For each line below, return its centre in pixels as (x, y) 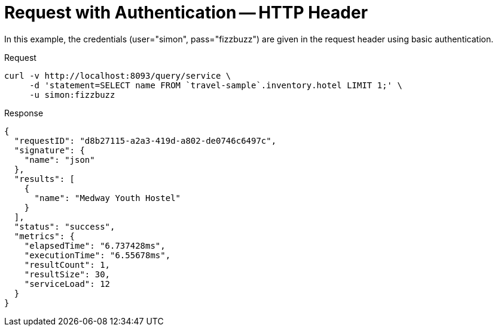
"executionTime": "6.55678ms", (97, 255)
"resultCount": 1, (67, 265)
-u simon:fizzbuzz (72, 95)
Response (24, 113)
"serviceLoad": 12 (67, 284)
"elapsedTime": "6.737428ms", (95, 245)
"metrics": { (45, 236)
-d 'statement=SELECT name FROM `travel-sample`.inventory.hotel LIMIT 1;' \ (216, 85)
